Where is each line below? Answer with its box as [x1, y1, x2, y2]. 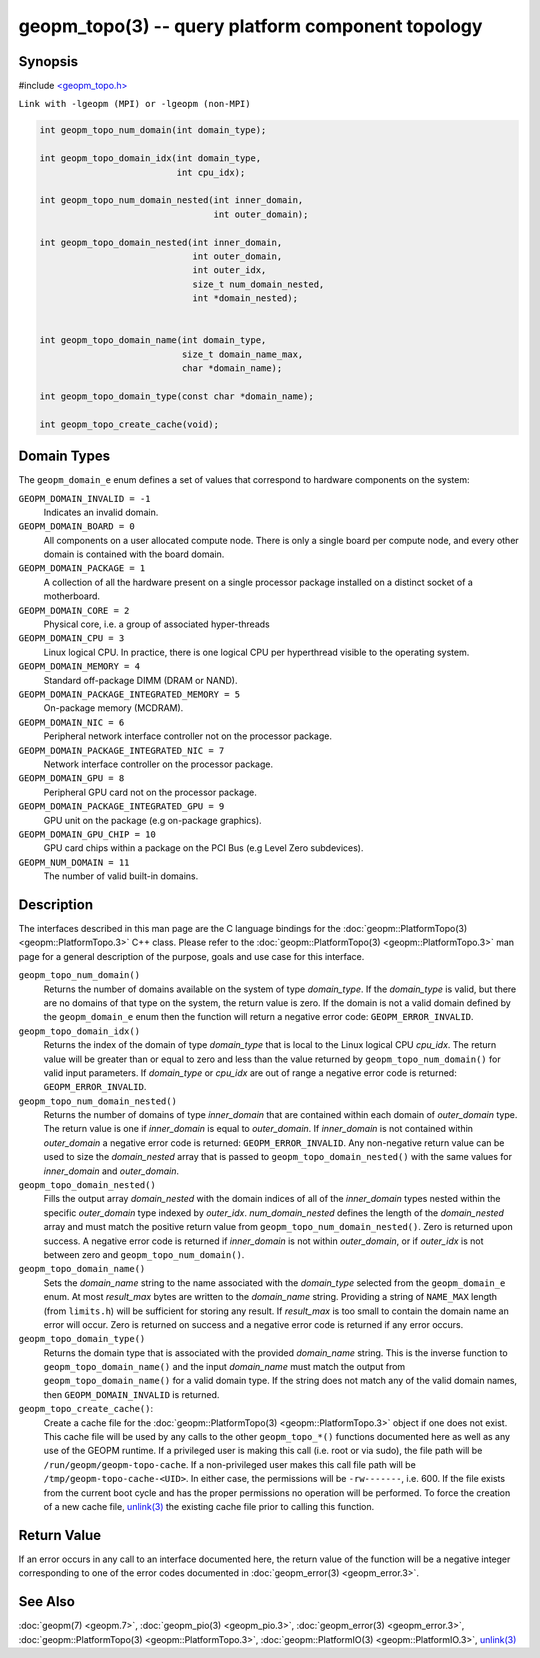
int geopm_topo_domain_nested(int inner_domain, [39, 236, 283, 248]
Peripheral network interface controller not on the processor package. [43, 730, 332, 742]
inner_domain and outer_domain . [43, 1165, 180, 1177]
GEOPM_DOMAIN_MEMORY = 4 [18, 661, 140, 672]
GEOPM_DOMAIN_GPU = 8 [18, 773, 125, 784]
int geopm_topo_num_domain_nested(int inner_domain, [39, 195, 304, 206]
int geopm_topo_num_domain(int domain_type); [39, 125, 267, 136]
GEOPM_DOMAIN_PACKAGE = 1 [18, 563, 146, 574]
